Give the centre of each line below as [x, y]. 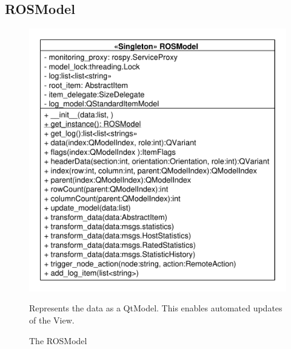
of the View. [52, 320]
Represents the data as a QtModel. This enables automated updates [156, 308]
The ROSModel [58, 340]
